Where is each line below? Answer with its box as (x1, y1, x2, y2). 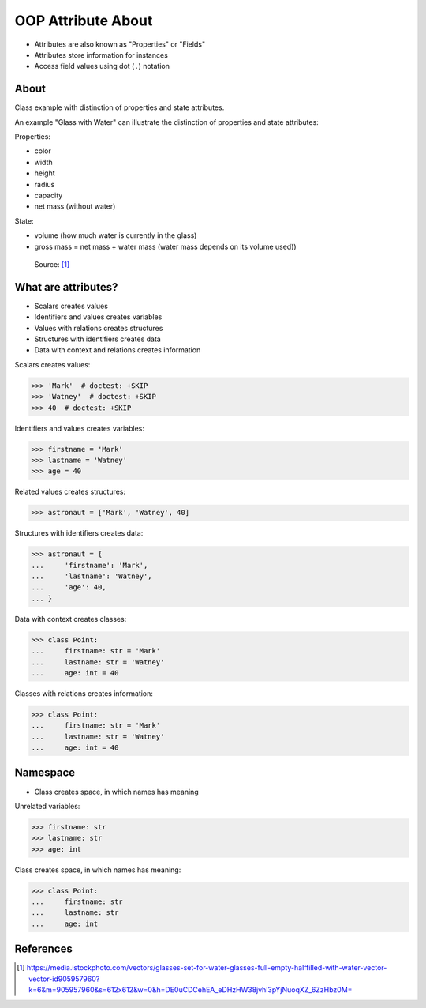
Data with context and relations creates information (34, 345, 201, 355)
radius (34, 179, 55, 189)
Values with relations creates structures (34, 323, 163, 333)
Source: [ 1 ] (34, 259, 70, 269)
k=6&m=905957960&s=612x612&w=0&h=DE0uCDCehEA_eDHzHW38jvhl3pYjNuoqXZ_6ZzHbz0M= (28, 985, 353, 995)
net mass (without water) (34, 201, 116, 211)
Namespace (14, 766, 76, 780)
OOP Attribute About (14, 12, 153, 29)
